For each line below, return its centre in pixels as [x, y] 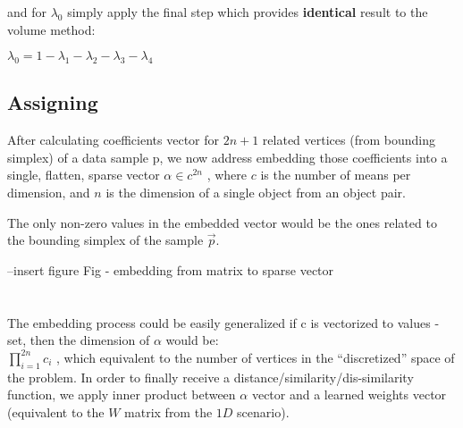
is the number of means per [336, 175]
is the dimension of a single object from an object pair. [256, 192]
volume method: [51, 29]
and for [27, 12]
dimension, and [49, 192]
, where [227, 175]
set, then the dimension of [79, 340]
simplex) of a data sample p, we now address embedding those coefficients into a [227, 157]
